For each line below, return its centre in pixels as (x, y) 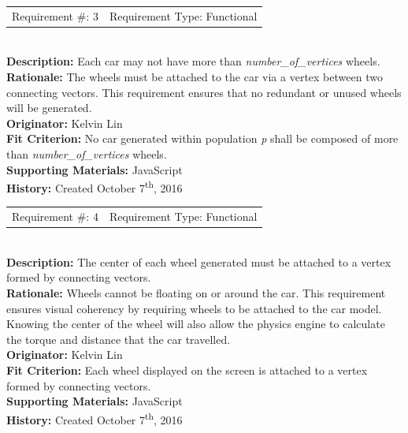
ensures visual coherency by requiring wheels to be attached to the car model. (194, 308)
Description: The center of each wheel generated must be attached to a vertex (199, 261)
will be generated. (49, 108)
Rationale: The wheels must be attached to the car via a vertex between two (195, 77)
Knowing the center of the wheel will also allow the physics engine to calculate (196, 324)
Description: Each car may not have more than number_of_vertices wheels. (193, 61)
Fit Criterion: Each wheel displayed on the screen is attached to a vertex (187, 370)
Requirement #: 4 (55, 216)
